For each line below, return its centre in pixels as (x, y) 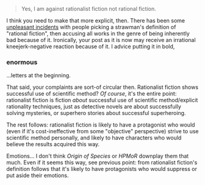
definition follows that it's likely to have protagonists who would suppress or (102, 169)
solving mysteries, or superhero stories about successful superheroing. (96, 113)
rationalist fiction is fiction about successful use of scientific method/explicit (102, 100)
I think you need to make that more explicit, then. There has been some (95, 20)
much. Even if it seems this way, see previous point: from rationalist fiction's (102, 162)
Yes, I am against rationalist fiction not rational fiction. (89, 9)
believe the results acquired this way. (53, 144)
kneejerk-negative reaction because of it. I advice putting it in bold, (91, 46)
